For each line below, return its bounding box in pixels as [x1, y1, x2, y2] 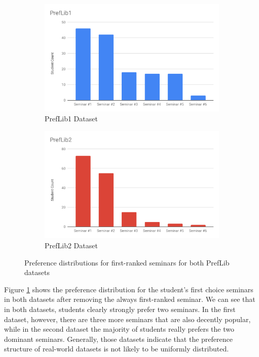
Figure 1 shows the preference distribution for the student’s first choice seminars [4, 284, 253, 294]
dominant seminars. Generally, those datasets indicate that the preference [4, 333, 233, 344]
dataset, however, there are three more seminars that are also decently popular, [4, 314, 251, 324]
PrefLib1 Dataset [45, 113, 98, 124]
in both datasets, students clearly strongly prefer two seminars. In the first [4, 304, 236, 315]
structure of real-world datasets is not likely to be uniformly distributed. [4, 343, 229, 354]
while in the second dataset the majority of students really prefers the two [4, 324, 234, 334]
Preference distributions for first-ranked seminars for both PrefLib [24, 257, 230, 267]
